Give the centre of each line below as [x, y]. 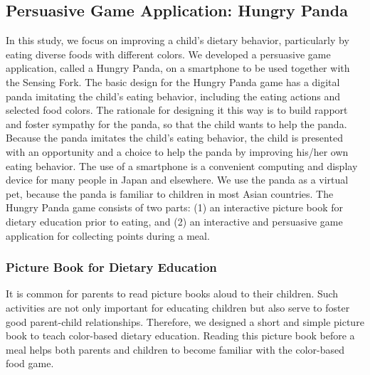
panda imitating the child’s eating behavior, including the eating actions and [173, 96]
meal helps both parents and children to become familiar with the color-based [175, 349]
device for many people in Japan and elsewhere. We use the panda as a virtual [177, 180]
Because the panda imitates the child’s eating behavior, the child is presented [174, 138]
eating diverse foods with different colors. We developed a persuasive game [168, 54]
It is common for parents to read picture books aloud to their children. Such [172, 294]
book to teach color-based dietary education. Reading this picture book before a [180, 336]
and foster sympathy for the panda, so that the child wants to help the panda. [176, 123]
